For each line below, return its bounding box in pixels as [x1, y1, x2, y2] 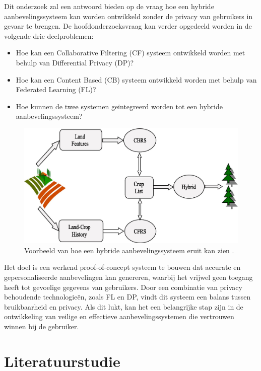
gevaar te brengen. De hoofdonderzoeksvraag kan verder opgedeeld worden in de [4, 21, 252, 31]
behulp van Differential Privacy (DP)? [16, 57, 134, 67]
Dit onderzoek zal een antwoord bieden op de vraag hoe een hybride [4, 1, 214, 11]
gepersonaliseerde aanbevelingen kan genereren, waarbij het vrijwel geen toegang [4, 272, 253, 282]
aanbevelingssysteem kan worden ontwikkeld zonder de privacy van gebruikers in [4, 11, 253, 21]
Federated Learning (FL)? [16, 84, 96, 95]
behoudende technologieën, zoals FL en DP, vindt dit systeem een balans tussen [4, 291, 251, 302]
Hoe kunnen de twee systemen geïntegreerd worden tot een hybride [16, 101, 223, 111]
